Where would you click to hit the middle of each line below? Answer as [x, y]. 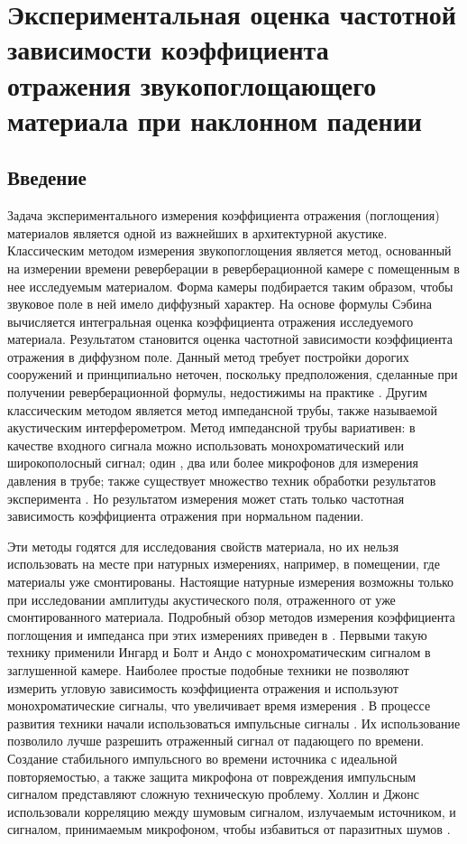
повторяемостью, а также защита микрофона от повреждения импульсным [212, 776]
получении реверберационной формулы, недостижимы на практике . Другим [217, 392]
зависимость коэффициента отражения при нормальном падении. [186, 516]
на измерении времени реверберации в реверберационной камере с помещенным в [233, 268]
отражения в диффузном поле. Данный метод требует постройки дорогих [208, 356]
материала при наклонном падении [215, 120]
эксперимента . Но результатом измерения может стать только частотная [206, 498]
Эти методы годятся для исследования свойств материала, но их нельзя [203, 546]
